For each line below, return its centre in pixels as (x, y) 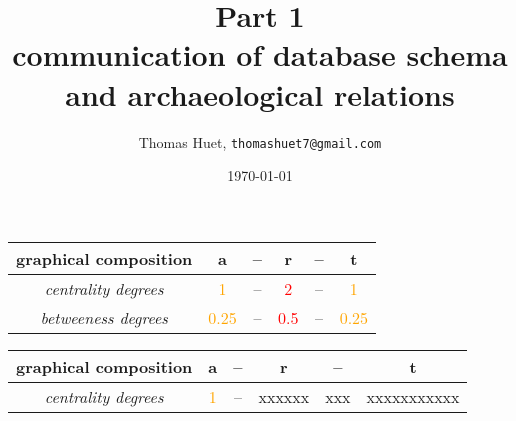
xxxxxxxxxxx (413, 396)
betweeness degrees (104, 317)
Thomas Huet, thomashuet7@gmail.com (260, 141)
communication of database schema (260, 54)
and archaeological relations (260, 93)
